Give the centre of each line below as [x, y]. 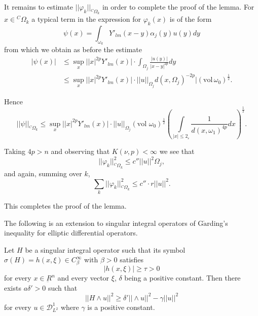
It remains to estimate [39, 7]
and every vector [83, 278]
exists [13, 287]
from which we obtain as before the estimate [73, 49]
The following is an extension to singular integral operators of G [104, 223]
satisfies [132, 260]
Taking [15, 151]
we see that [177, 151]
